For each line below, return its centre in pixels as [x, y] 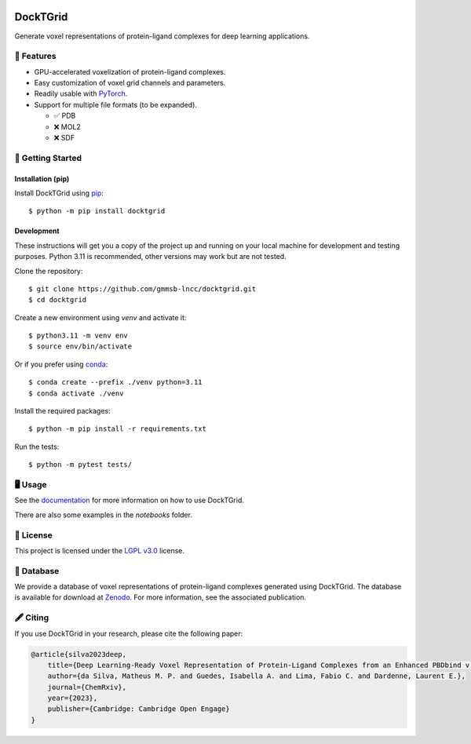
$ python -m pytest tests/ [80, 465]
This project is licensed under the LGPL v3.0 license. [99, 550]
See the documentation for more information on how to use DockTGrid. [130, 500]
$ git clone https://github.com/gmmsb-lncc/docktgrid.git [142, 289]
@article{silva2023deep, [79, 654]
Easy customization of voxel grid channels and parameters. [130, 83]
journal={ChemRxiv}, [87, 687]
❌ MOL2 [68, 126]
